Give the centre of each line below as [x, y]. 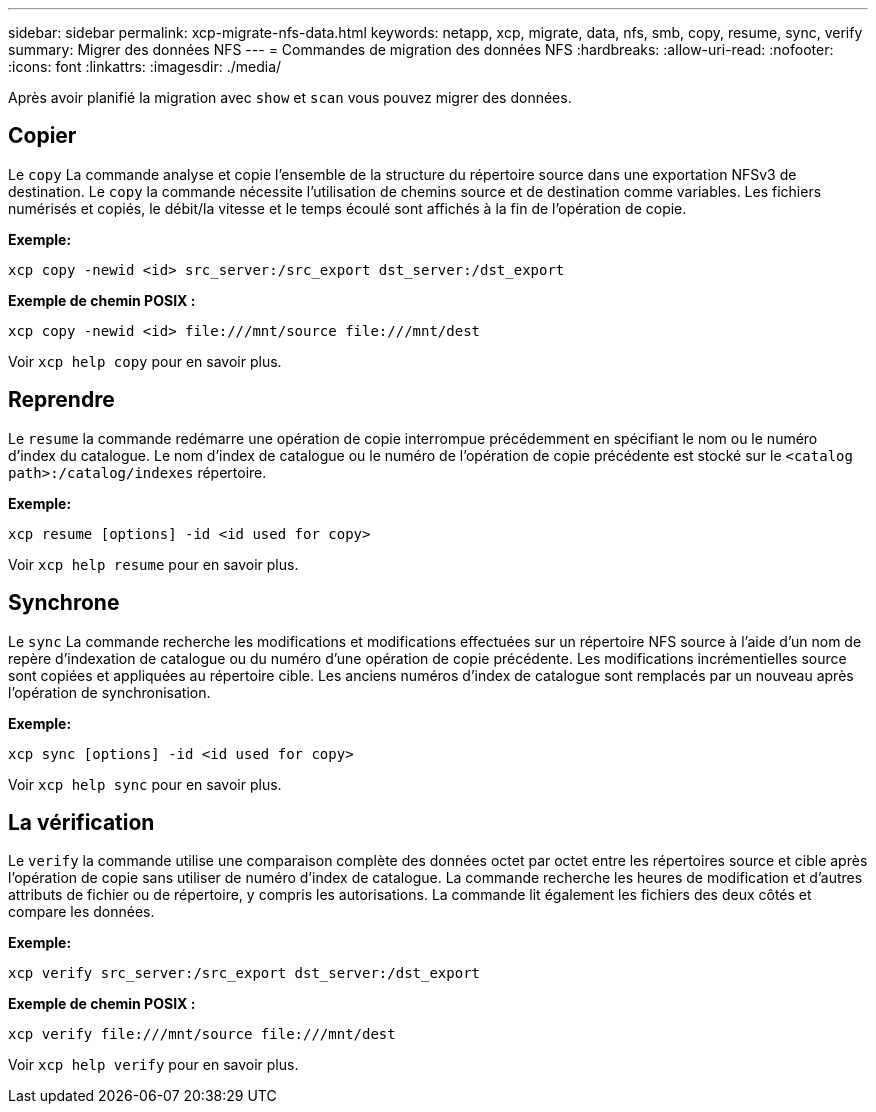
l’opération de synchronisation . [109, 692]
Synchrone [64, 603]
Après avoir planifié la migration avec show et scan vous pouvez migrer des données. [290, 97]
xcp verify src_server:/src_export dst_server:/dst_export [244, 973]
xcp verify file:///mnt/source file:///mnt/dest [202, 1034]
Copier [42, 136]
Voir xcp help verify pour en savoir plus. [153, 1065]
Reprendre [61, 400]
